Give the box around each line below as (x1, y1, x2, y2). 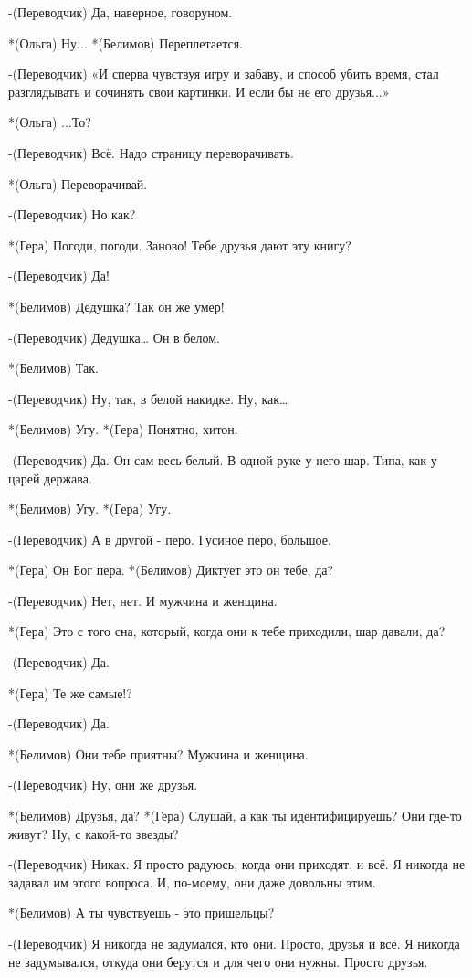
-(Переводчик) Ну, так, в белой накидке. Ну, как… (8, 388, 288, 408)
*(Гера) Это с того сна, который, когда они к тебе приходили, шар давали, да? (8, 621, 446, 641)
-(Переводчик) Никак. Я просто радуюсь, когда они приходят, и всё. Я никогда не (8, 855, 466, 874)
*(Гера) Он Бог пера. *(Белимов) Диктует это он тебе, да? (8, 560, 334, 579)
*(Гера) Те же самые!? (8, 683, 132, 702)
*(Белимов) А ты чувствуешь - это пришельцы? (8, 903, 275, 922)
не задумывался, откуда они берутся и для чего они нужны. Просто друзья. (8, 951, 428, 971)
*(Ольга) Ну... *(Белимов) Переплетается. (8, 33, 243, 52)
